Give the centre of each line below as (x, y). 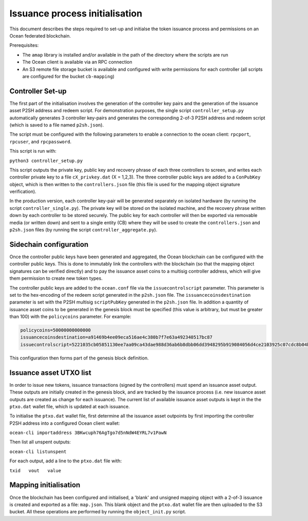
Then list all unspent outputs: (40, 442)
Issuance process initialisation (76, 13)
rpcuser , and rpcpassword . (41, 141)
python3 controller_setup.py (46, 160)
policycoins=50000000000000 (55, 330)
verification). (23, 192)
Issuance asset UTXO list (51, 373)
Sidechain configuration (49, 244)
